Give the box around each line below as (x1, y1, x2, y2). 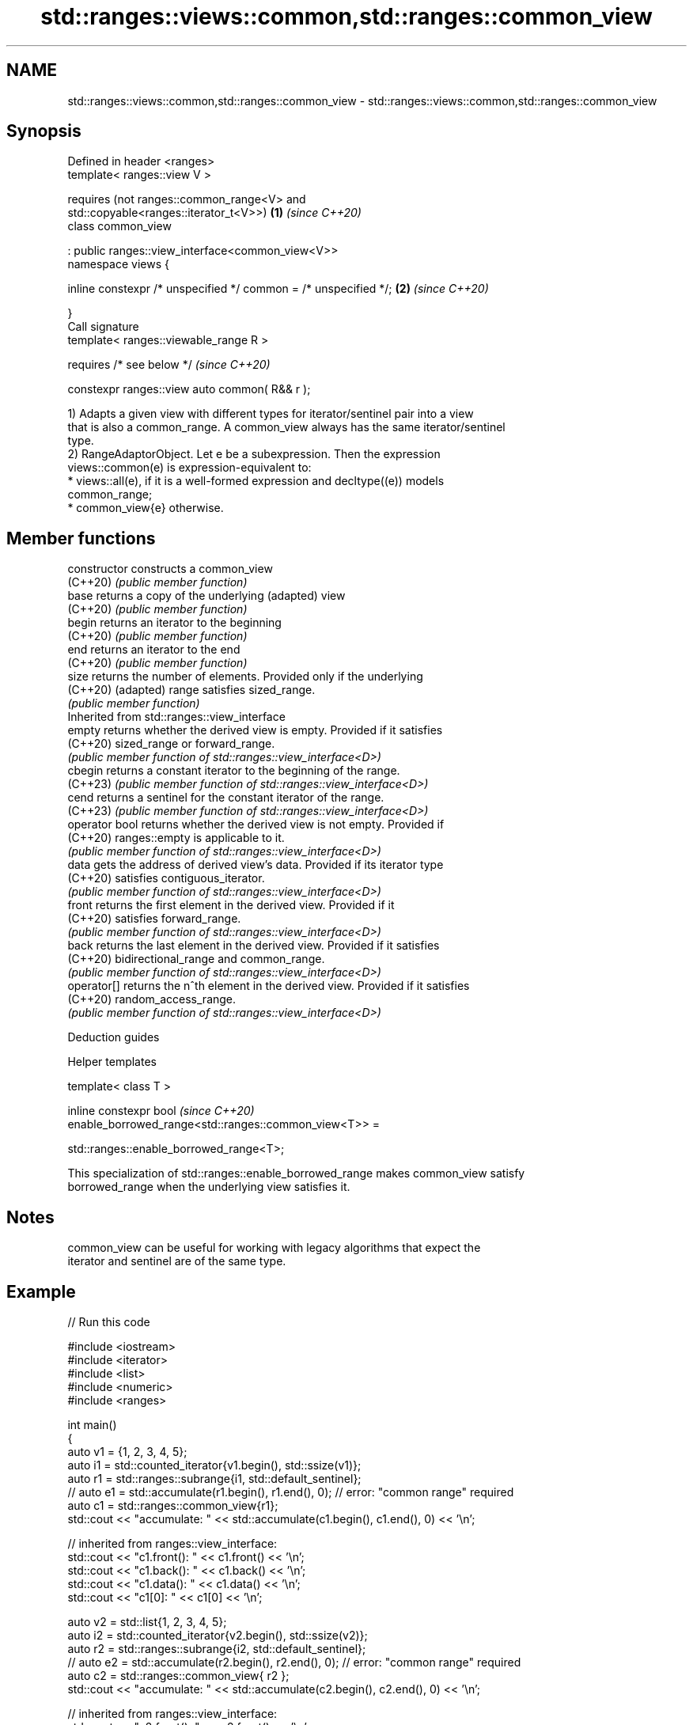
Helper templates (67, 1055, 157, 1069)
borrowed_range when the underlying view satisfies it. (67, 1180, 350, 1194)
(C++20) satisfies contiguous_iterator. (67, 871, 265, 885)
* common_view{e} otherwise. (67, 501, 224, 515)
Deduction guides (67, 1030, 160, 1044)
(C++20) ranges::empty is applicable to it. (67, 831, 285, 845)
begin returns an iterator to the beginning (67, 616, 282, 630)
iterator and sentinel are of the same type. (67, 1254, 286, 1268)
